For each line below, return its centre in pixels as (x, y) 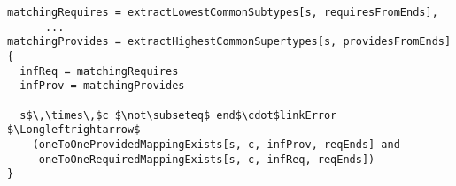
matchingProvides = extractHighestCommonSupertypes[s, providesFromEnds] (229, 42)
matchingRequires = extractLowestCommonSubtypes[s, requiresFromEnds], (223, 12)
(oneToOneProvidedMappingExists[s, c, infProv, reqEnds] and (216, 144)
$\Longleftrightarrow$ (74, 130)
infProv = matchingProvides (102, 86)
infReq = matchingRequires (99, 71)
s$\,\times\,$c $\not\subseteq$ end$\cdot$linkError (178, 115)
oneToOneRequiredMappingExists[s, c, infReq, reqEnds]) (207, 159)
